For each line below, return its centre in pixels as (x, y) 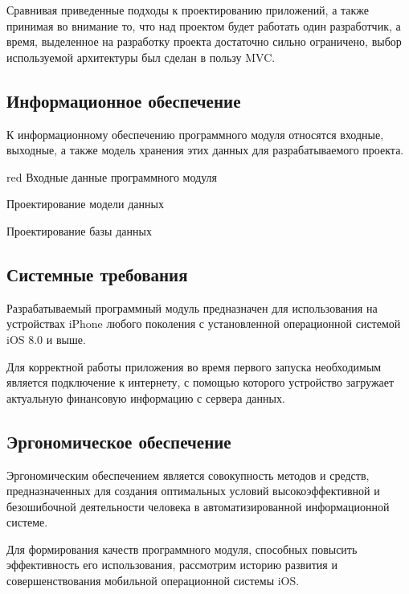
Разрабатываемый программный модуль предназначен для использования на (192, 307)
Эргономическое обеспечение (119, 441)
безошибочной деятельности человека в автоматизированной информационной (198, 506)
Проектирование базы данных (79, 230)
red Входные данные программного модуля (112, 176)
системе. (27, 522)
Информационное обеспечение (124, 100)
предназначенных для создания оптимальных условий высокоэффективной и (193, 491)
